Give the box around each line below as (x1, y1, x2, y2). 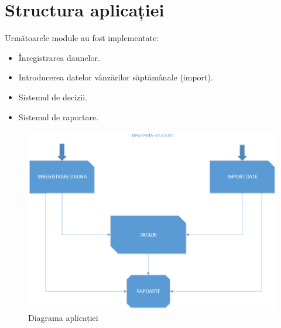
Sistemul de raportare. (18, 110, 99, 123)
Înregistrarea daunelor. (18, 51, 100, 63)
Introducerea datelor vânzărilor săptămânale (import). (18, 71, 213, 83)
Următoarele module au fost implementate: (5, 32, 159, 44)
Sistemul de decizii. (18, 90, 87, 103)
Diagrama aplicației (28, 312, 98, 324)
